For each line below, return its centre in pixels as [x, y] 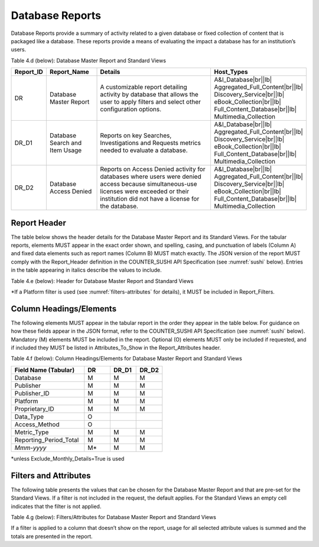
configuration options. [131, 110]
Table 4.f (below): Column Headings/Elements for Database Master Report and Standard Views [126, 359]
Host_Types [231, 72]
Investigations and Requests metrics [150, 143]
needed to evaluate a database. [144, 150]
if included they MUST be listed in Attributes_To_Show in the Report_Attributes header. [116, 348]
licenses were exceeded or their [144, 191]
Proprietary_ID [34, 408]
